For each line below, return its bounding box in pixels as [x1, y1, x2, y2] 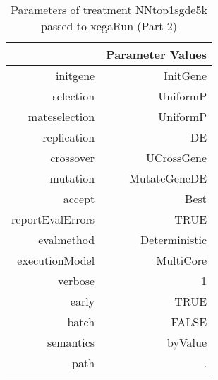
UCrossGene [145, 149, 207, 166]
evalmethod [38, 231, 95, 248]
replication [42, 129, 95, 145]
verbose [58, 272, 95, 289]
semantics [47, 334, 95, 350]
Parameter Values [106, 46, 207, 62]
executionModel [17, 252, 95, 268]
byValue [167, 334, 207, 350]
